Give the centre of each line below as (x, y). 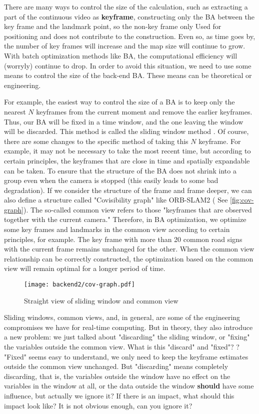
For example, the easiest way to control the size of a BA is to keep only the (119, 102)
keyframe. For (220, 141)
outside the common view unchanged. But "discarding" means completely (116, 366)
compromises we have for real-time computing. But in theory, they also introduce (128, 327)
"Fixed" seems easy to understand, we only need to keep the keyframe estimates (126, 356)
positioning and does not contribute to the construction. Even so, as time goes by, (130, 36)
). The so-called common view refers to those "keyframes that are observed (137, 209)
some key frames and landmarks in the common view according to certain (117, 229)
